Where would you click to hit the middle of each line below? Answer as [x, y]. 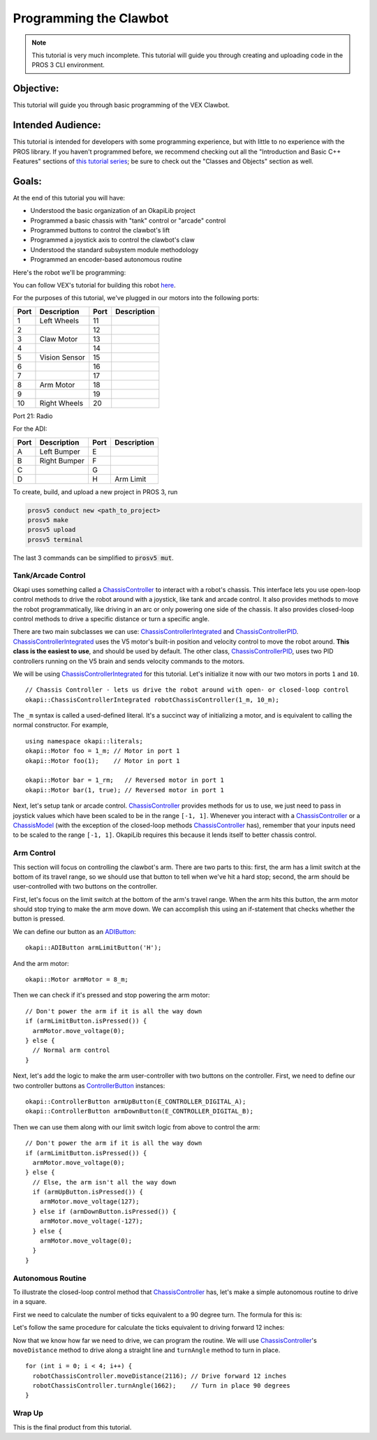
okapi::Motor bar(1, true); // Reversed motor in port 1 [125, 790]
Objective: [36, 88]
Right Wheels [61, 403]
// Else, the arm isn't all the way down [104, 1182]
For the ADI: [30, 429]
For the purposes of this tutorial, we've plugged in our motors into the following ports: [136, 298]
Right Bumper [62, 461]
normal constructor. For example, [61, 725]
